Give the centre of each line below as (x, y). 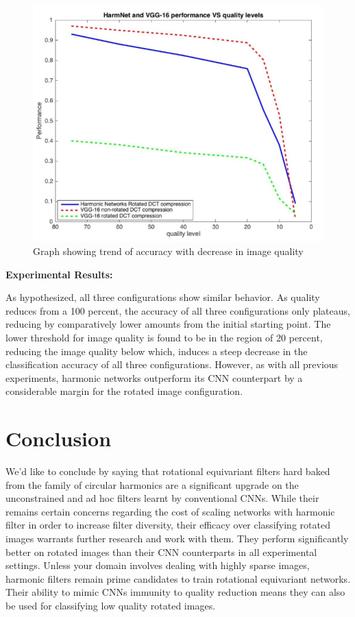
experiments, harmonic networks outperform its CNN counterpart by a (154, 377)
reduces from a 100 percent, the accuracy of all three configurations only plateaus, (178, 310)
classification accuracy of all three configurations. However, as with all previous (172, 364)
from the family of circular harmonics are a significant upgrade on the (152, 484)
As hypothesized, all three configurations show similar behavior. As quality (163, 297)
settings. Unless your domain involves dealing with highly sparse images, (158, 565)
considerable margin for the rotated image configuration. (124, 391)
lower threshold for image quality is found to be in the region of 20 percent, (164, 338)
